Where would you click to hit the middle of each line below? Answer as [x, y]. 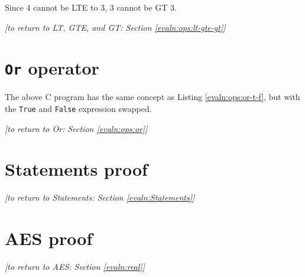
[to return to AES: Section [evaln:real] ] [75, 267]
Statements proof [76, 169]
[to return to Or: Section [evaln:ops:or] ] [76, 128]
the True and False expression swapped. [78, 109]
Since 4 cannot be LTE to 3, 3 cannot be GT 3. [91, 7]
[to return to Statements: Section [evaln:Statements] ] [100, 197]
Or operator [52, 68]
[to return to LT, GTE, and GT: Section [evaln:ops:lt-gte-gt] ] [115, 27]
